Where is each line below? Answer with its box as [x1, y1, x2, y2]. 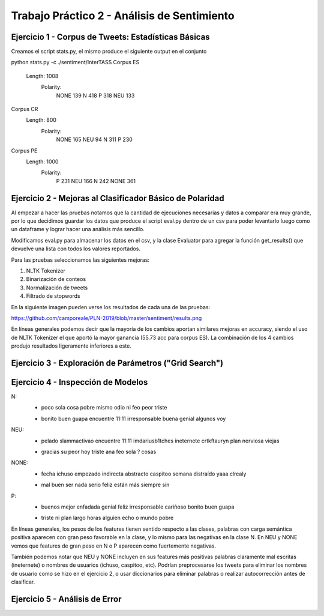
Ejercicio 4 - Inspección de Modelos [11, 377, 148, 387]
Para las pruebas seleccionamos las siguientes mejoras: [11, 256, 150, 264]
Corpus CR [11, 106, 38, 113]
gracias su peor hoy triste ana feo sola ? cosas [41, 448, 157, 455]
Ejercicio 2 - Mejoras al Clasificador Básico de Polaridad [11, 193, 224, 204]
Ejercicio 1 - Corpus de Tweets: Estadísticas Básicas [11, 32, 210, 42]
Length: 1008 [26, 72, 59, 79]
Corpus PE [11, 147, 38, 154]
